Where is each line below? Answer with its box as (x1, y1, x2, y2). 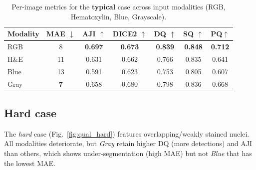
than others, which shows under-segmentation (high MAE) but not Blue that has (4, 148, 252, 159)
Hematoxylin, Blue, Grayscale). (70, 11, 167, 21)
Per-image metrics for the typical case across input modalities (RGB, (11, 1, 226, 11)
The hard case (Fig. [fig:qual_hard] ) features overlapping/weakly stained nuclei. (4, 128, 250, 139)
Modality (7, 28, 39, 39)
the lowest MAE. (4, 158, 55, 168)
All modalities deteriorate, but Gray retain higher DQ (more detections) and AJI (4, 138, 253, 149)
